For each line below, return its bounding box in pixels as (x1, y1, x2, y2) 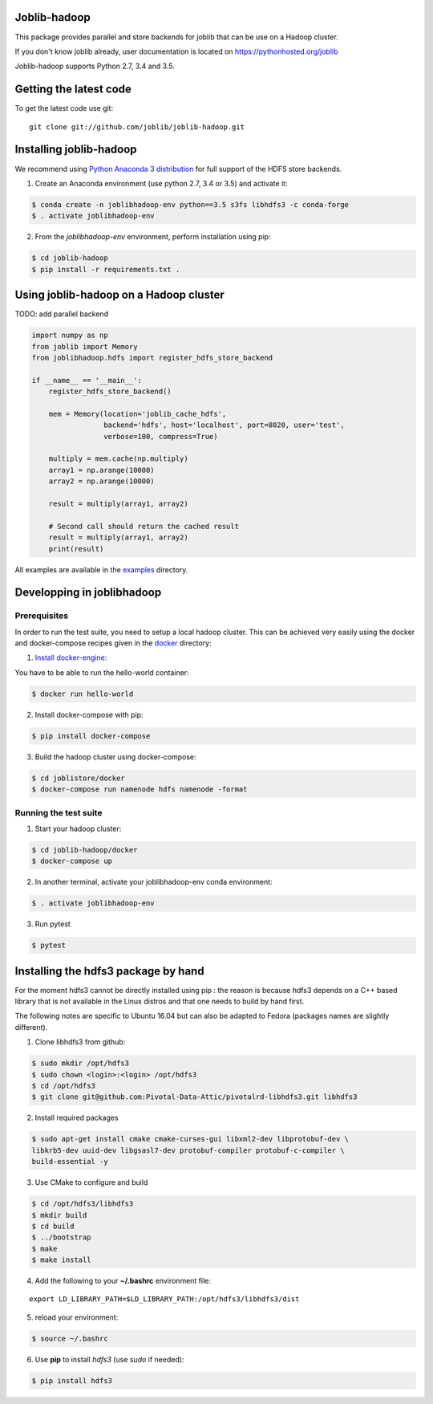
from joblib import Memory (31, 342, 138, 351)
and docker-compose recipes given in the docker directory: (14, 638, 212, 648)
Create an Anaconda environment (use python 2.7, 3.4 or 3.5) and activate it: (34, 178, 288, 188)
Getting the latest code (14, 83, 132, 96)
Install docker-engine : (34, 653, 107, 662)
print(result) (48, 544, 104, 553)
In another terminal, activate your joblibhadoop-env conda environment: (34, 877, 273, 887)
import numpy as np (31, 331, 108, 340)
